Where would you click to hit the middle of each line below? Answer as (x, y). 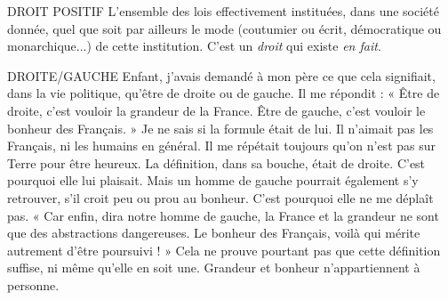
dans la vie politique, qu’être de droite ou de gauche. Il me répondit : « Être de (224, 93)
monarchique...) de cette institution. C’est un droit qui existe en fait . (194, 46)
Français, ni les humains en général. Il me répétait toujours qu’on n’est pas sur (221, 146)
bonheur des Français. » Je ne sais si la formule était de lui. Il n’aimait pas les (220, 128)
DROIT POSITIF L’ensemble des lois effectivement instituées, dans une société (223, 11)
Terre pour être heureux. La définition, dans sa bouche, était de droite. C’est (216, 162)
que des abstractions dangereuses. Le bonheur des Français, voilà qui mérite (214, 233)
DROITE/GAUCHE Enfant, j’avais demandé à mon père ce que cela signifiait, (221, 75)
